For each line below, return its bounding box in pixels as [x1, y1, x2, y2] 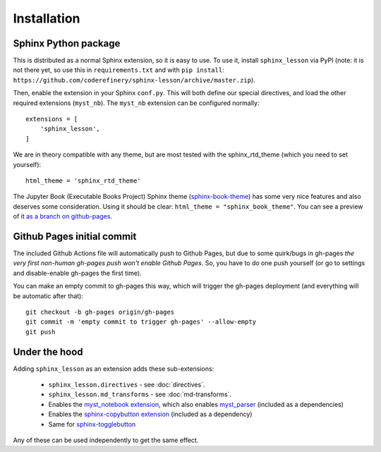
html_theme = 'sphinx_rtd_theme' [25, 176, 141, 185]
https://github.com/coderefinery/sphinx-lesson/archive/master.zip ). [13, 75, 255, 84]
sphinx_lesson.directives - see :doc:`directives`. [48, 381, 205, 389]
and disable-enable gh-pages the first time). [13, 269, 142, 277]
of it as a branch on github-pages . [13, 212, 113, 221]
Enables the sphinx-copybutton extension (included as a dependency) [48, 410, 253, 419]
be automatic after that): [13, 291, 84, 300]
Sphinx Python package [13, 37, 121, 49]
